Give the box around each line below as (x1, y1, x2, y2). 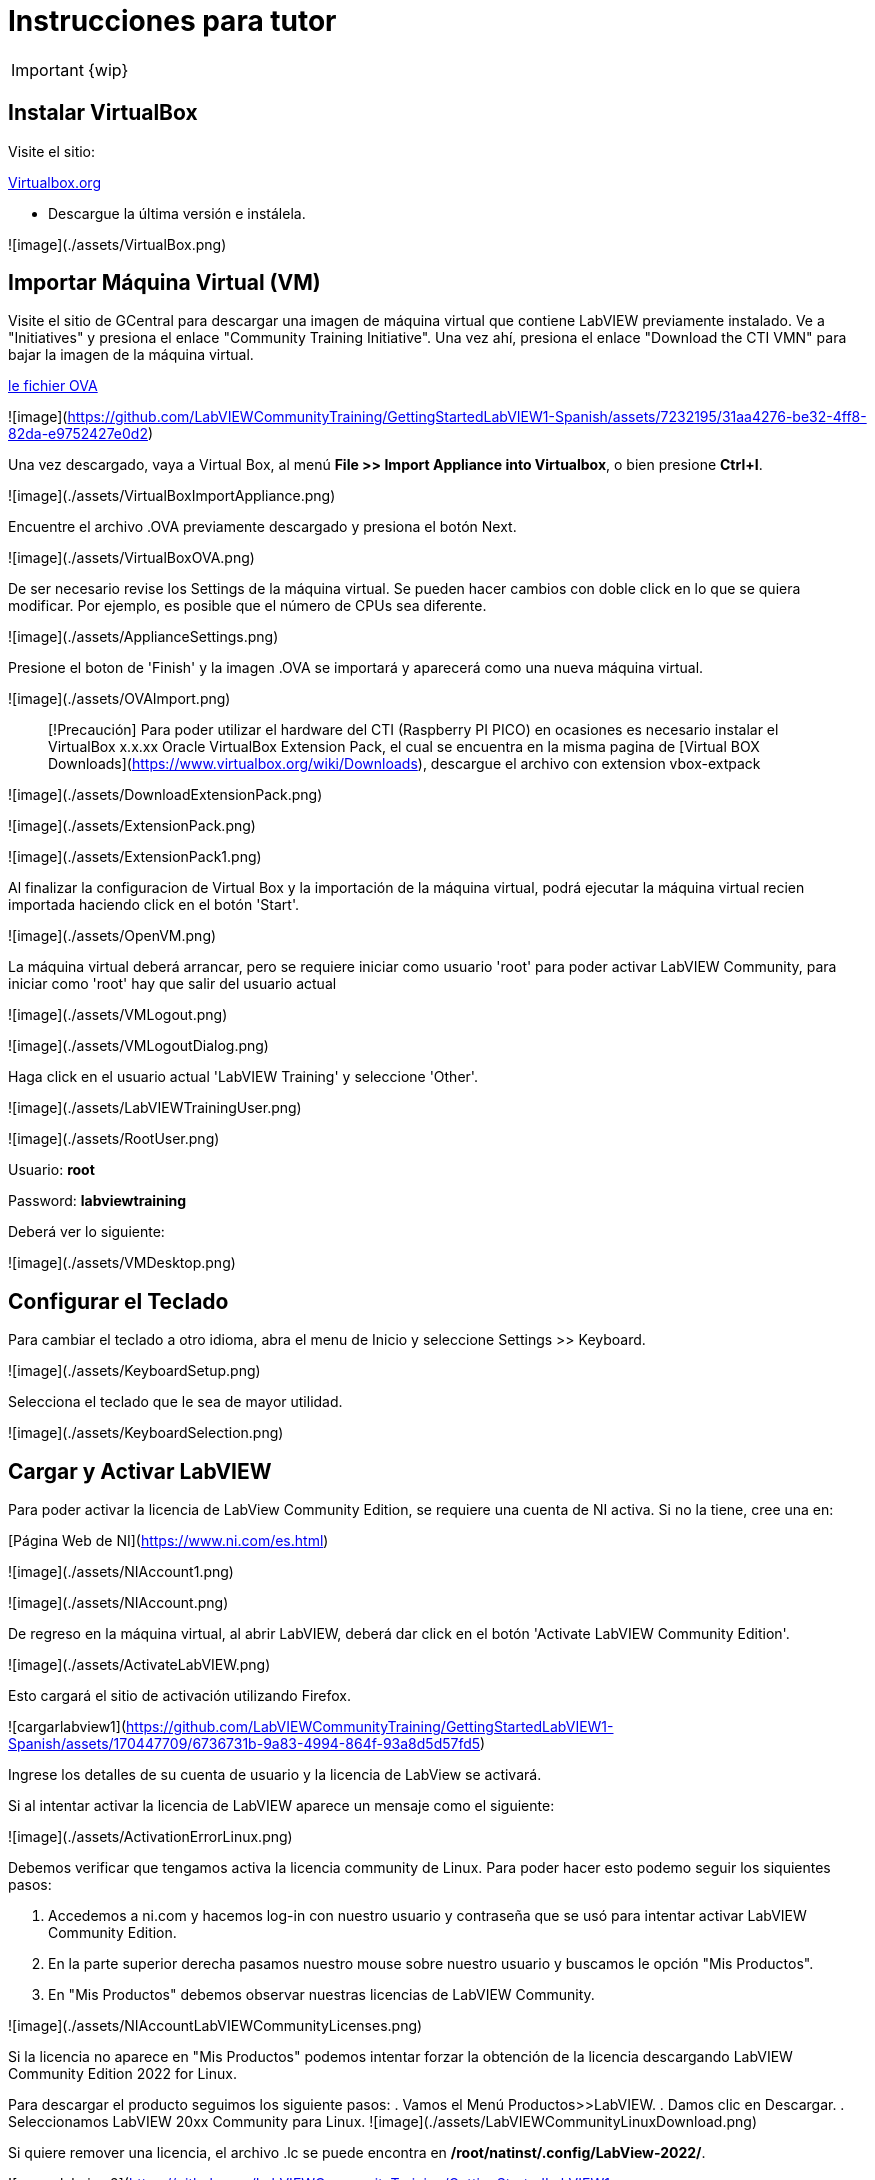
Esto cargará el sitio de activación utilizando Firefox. (8, 1687, 352, 1705)
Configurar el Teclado (8, 1288, 229, 1314)
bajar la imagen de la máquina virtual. (8, 346, 254, 364)
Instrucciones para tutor (8, 4, 337, 38)
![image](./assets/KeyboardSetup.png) (8, 1362, 261, 1380)
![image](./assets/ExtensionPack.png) (8, 817, 256, 835)
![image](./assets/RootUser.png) (8, 1130, 220, 1148)
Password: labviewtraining (8, 1192, 187, 1210)
